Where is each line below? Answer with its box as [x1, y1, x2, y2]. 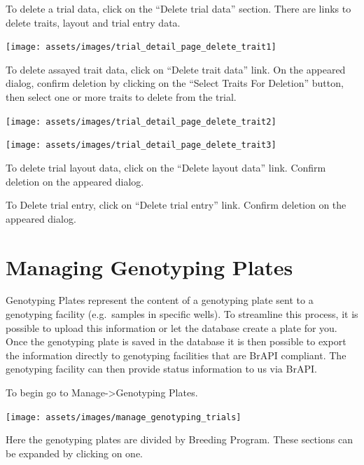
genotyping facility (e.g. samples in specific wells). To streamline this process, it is [6, 307, 358, 321]
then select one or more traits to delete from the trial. [6, 90, 237, 104]
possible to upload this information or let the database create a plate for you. [6, 320, 337, 335]
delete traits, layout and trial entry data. [6, 15, 181, 29]
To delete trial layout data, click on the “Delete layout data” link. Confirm [6, 160, 326, 174]
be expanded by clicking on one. [6, 445, 143, 460]
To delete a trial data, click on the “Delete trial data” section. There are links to [6, 1, 351, 15]
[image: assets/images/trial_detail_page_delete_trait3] [6, 140, 276, 151]
